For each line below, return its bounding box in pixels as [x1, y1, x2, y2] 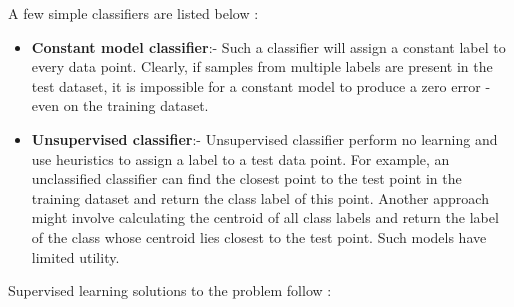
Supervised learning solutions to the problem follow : [8, 280, 332, 301]
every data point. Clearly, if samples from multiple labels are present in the [31, 56, 493, 77]
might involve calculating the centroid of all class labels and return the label [31, 207, 499, 228]
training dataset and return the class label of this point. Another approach [31, 187, 489, 208]
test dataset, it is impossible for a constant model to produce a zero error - [31, 75, 491, 96]
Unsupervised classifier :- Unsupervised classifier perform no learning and [31, 128, 498, 149]
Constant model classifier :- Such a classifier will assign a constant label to [31, 36, 506, 57]
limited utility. [31, 246, 120, 267]
